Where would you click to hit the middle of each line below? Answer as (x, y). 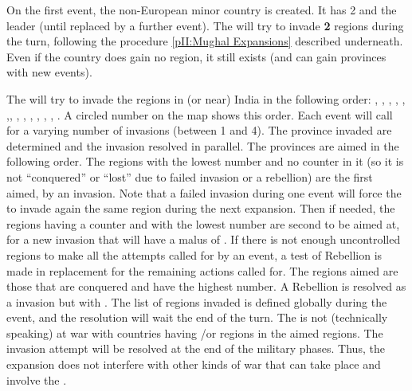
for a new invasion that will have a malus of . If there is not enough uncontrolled (204, 239)
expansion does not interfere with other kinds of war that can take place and (194, 364)
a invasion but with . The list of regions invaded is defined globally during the (197, 301)
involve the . (37, 379)
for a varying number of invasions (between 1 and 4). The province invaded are (199, 130)
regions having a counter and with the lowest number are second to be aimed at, (203, 223)
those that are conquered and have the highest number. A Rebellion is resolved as (206, 286)
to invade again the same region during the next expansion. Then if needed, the (201, 208)
